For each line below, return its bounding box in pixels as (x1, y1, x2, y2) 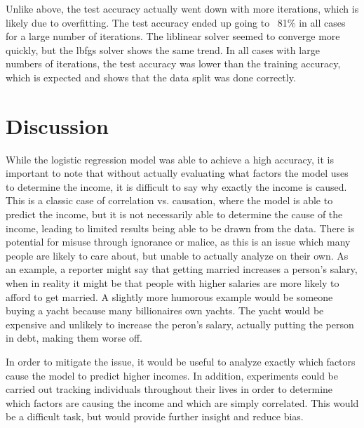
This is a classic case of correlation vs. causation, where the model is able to (6, 193, 333, 208)
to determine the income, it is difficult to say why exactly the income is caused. (6, 179, 347, 194)
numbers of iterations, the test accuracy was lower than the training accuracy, (6, 56, 341, 71)
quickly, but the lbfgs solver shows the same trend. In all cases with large (6, 42, 320, 57)
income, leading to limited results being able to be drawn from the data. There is (6, 220, 355, 235)
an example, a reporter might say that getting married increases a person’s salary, (6, 262, 358, 276)
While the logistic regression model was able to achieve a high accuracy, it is (6, 152, 334, 166)
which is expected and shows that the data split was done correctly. (6, 69, 296, 84)
